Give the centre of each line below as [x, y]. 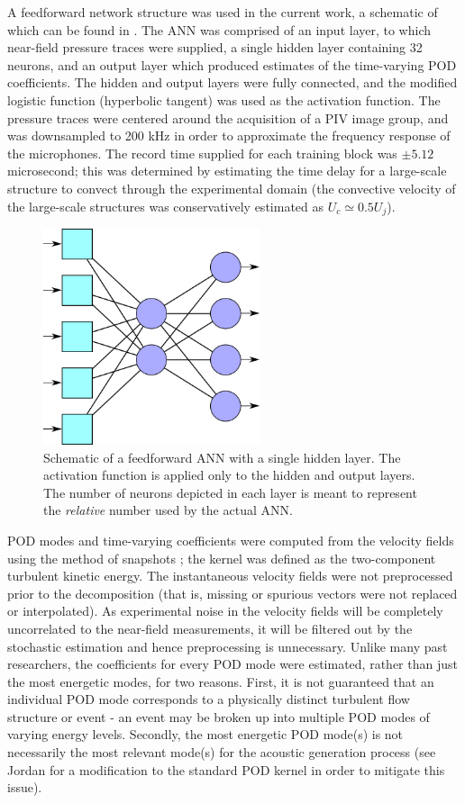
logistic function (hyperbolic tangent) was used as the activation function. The [224, 99]
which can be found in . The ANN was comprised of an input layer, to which [219, 29]
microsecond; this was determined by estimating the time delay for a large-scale [227, 171]
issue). [25, 787]
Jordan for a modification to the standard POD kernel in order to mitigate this [226, 769]
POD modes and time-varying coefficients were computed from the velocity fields [231, 540]
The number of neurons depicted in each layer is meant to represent [230, 492]
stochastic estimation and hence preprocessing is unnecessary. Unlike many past [228, 646]
